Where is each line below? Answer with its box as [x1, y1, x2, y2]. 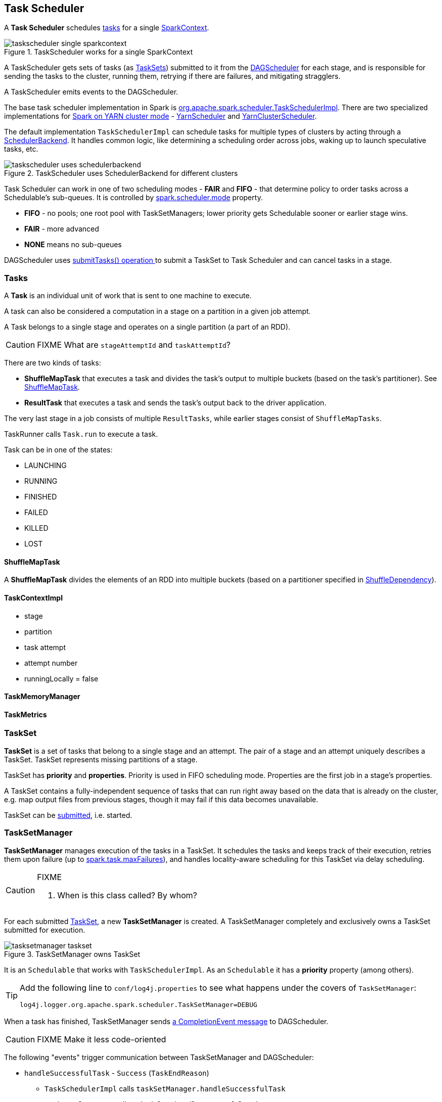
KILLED [24, 524, 49, 533]
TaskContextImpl [4, 593, 63, 602]
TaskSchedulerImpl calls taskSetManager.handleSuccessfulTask [45, 1084, 286, 1093]
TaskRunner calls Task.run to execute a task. [4, 430, 158, 439]
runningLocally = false [24, 674, 99, 683]
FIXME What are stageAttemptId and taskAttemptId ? [37, 340, 231, 350]
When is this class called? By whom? [57, 890, 197, 900]
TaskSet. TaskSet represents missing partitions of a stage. [4, 755, 198, 764]
